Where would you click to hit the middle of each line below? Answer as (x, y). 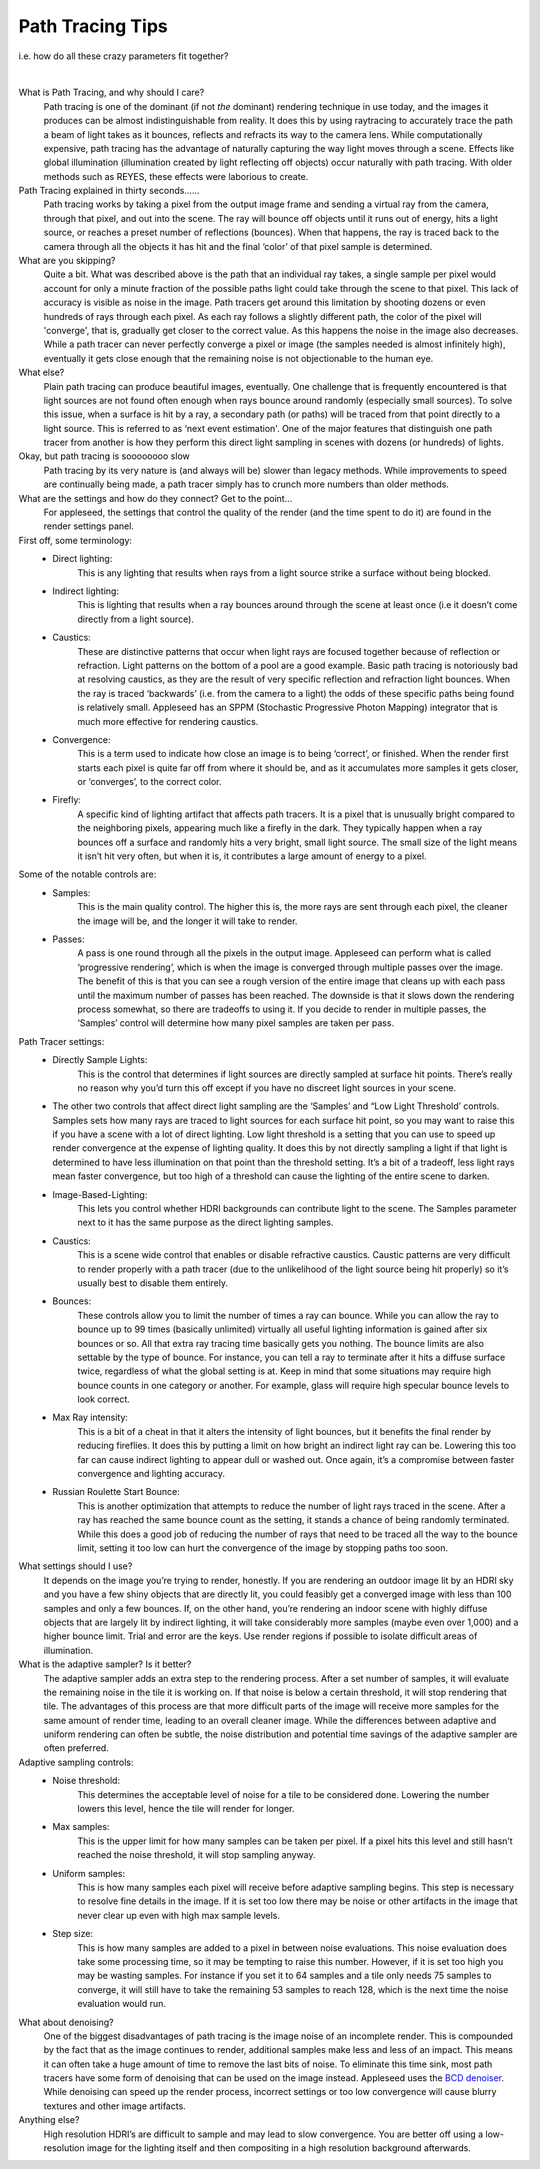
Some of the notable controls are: (87, 874)
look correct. (103, 1399)
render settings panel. (89, 526)
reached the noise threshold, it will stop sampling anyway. (196, 1855)
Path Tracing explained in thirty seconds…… (109, 191)
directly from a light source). (136, 619)
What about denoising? (66, 2022)
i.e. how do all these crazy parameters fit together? (123, 56)
